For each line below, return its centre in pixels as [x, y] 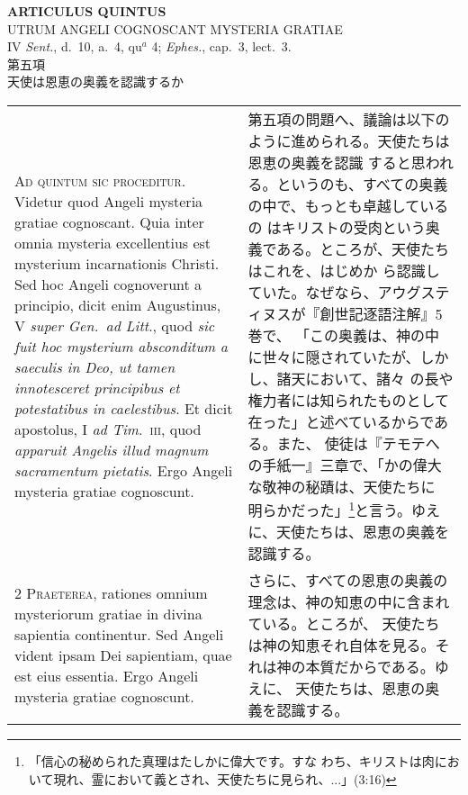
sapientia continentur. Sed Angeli [119, 635]
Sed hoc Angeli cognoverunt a [108, 285]
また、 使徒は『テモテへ [358, 443]
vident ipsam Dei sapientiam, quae [123, 655]
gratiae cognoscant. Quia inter [109, 222]
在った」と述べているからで [341, 421]
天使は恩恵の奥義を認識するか [95, 81]
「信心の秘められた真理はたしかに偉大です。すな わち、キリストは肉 [231, 761]
